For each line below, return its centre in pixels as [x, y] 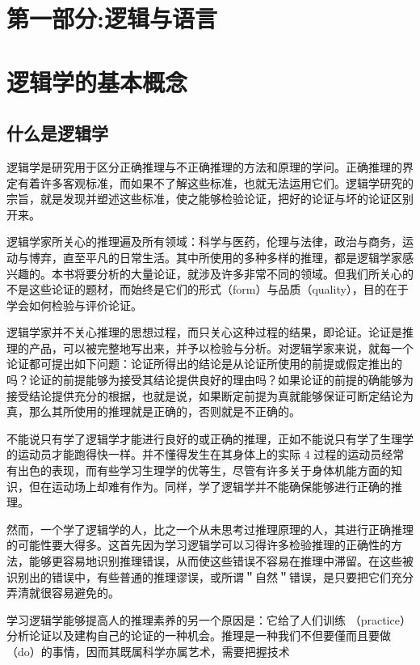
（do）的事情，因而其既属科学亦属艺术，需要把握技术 [148, 651]
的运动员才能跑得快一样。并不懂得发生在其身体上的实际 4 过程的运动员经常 [206, 454]
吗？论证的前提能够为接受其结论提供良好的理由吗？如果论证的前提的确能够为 [210, 380]
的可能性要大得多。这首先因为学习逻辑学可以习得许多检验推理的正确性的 [199, 545]
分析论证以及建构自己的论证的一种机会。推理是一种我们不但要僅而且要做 [199, 635]
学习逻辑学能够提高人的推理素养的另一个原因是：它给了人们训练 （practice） [209, 619]
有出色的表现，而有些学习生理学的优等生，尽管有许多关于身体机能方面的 [199, 470]
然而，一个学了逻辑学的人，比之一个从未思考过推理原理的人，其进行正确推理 [210, 529]
